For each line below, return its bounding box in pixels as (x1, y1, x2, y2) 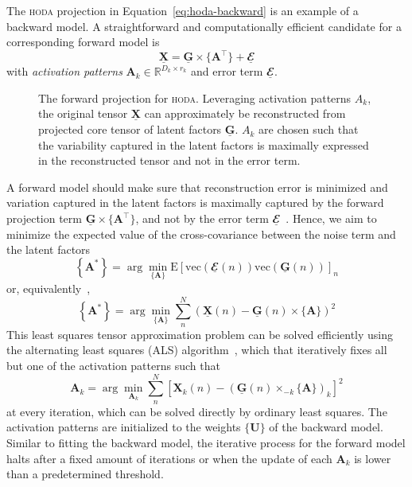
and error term (190, 63, 263, 80)
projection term (6, 210, 82, 227)
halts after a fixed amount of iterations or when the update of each (6, 450, 332, 466)
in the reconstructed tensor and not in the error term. (38, 152, 301, 169)
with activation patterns (6, 63, 122, 80)
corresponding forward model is (6, 33, 160, 50)
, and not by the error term (135, 210, 269, 227)
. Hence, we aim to (286, 210, 377, 227)
